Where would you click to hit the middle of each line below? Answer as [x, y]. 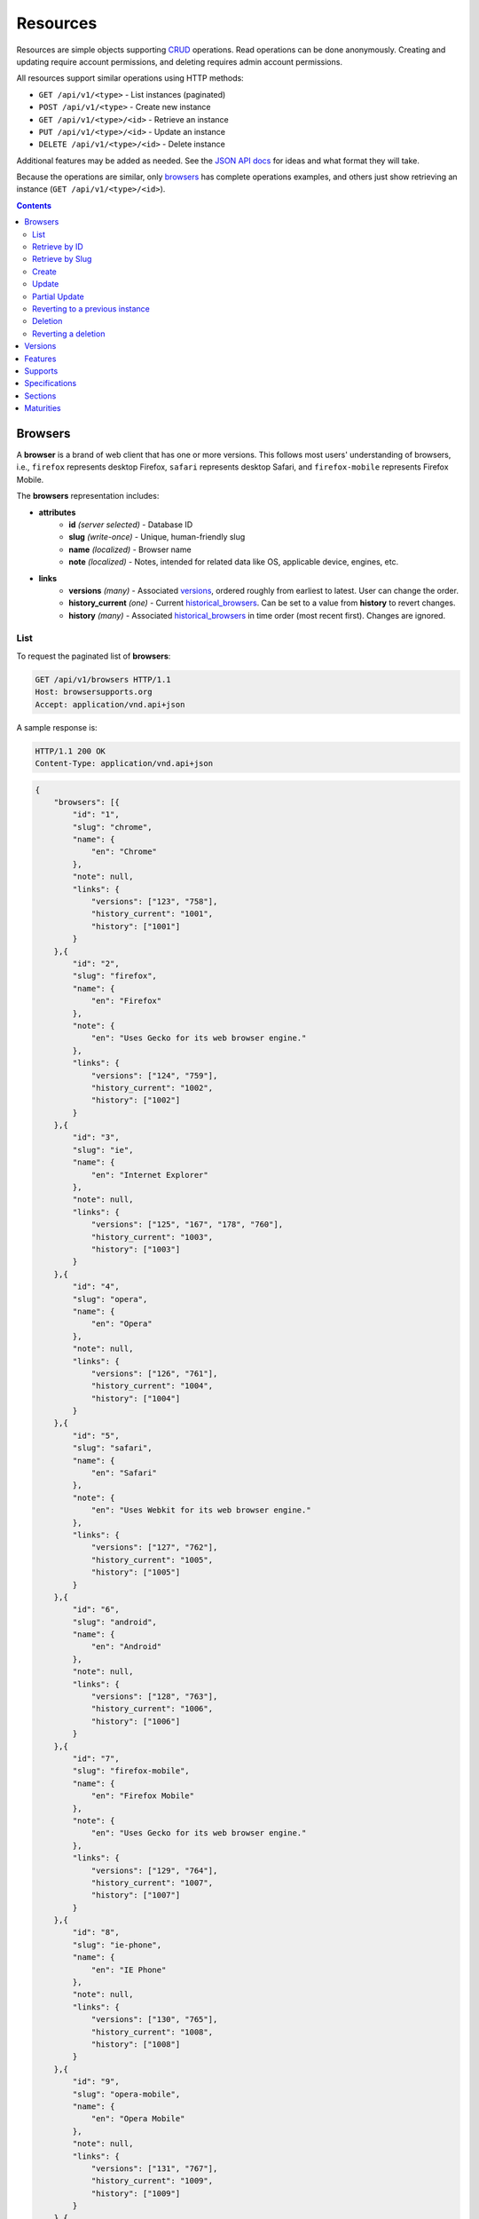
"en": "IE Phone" [129, 1970]
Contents [34, 205]
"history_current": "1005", [152, 1560]
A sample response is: [57, 727]
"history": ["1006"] [136, 1721]
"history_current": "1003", [152, 1237]
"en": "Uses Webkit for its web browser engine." [201, 1510]
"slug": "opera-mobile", [126, 2094]
